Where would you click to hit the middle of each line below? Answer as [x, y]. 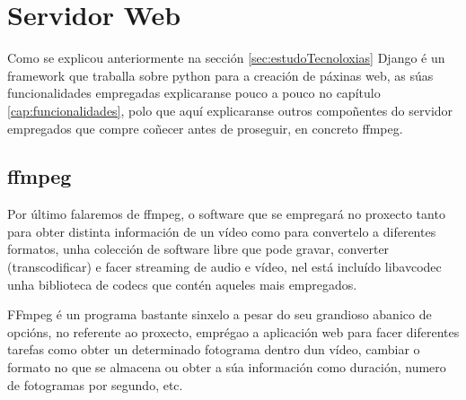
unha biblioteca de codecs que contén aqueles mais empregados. [182, 284]
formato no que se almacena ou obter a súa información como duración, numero [227, 367]
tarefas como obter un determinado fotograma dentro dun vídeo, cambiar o [214, 349]
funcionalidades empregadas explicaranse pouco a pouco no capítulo [194, 93]
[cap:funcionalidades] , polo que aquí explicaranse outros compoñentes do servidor [230, 110]
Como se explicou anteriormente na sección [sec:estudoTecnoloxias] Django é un [226, 58]
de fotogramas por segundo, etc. [95, 384]
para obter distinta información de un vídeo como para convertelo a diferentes [222, 231]
